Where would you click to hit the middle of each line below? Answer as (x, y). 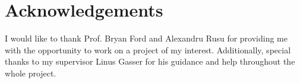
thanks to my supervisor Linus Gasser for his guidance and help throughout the (150, 61)
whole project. (31, 73)
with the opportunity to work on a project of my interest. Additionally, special (148, 50)
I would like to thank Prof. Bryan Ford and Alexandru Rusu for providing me (146, 38)
